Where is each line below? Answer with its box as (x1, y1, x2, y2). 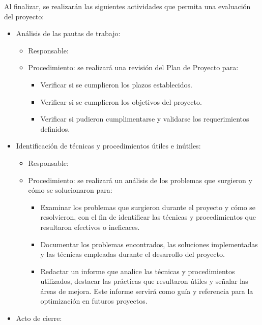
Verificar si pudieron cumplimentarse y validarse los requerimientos (40, 113, 249, 124)
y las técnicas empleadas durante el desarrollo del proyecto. (40, 249, 225, 259)
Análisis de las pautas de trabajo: (16, 28, 121, 39)
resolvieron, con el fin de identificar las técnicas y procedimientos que (40, 212, 256, 222)
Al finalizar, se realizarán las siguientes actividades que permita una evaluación (4, 1, 251, 11)
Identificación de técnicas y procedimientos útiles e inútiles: (16, 140, 201, 151)
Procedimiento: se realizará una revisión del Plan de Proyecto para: (28, 62, 239, 73)
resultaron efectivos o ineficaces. (40, 221, 140, 232)
